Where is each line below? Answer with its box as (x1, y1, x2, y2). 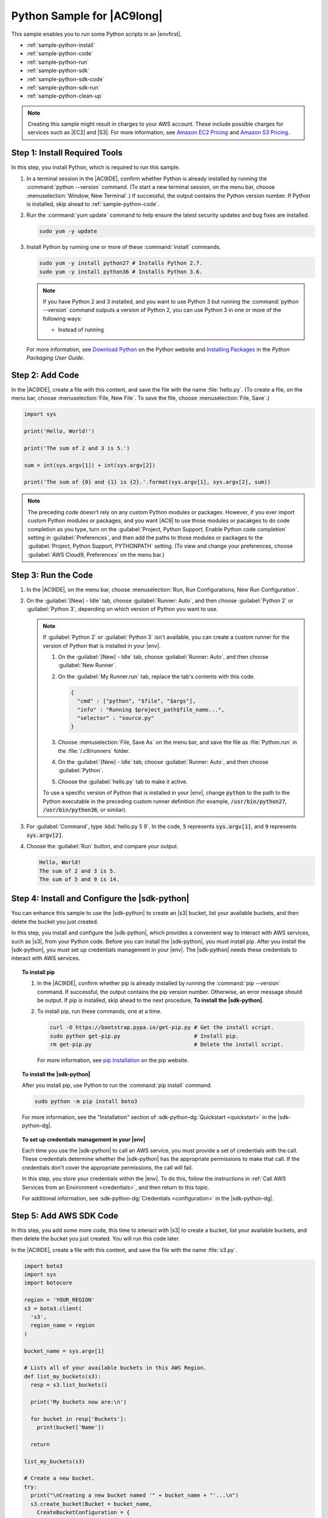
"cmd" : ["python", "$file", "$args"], (77, 698, 196, 704)
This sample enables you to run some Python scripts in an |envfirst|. (11, 30, 182, 38)
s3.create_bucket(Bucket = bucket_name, (30, 1500, 152, 1507)
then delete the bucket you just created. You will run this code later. (11, 1235, 180, 1242)
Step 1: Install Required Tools (11, 148, 123, 158)
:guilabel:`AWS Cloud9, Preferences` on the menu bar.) (27, 551, 165, 558)
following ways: (43, 315, 82, 322)
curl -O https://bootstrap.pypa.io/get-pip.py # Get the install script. (49, 1024, 275, 1031)
